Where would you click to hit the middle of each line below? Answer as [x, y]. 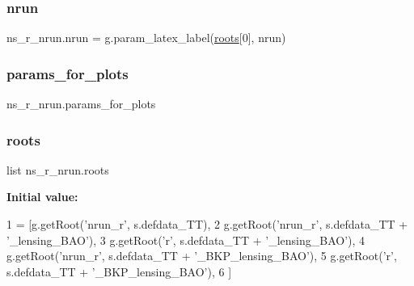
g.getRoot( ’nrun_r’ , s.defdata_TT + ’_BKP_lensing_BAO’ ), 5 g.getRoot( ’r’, [202, 256]
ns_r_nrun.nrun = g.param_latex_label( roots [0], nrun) [146, 38]
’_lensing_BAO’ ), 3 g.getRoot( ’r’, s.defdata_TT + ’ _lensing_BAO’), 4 [186, 240]
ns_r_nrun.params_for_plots [81, 104]
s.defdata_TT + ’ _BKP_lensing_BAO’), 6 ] [119, 271]
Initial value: [42, 197]
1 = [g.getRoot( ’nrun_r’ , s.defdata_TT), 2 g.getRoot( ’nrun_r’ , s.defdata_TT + [207, 224]
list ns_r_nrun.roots [58, 169]
